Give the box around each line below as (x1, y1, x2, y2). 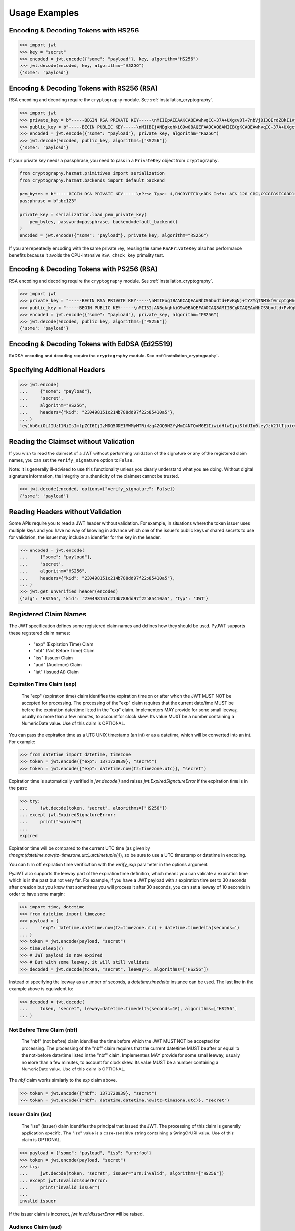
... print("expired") (19, 819, 82, 825)
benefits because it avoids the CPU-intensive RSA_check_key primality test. (9, 252, 164, 258)
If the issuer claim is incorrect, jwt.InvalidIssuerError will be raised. (9, 1211, 144, 1217)
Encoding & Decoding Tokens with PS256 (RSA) (9, 265, 158, 273)
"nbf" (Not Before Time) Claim (33, 648, 95, 654)
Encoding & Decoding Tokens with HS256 (9, 26, 139, 34)
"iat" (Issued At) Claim (33, 669, 79, 675)
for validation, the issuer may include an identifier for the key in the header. (9, 534, 161, 540)
